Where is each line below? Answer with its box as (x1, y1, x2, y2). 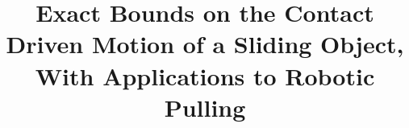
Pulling (164, 90, 246, 123)
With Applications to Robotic (35, 59, 375, 92)
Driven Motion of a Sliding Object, (6, 27, 404, 60)
